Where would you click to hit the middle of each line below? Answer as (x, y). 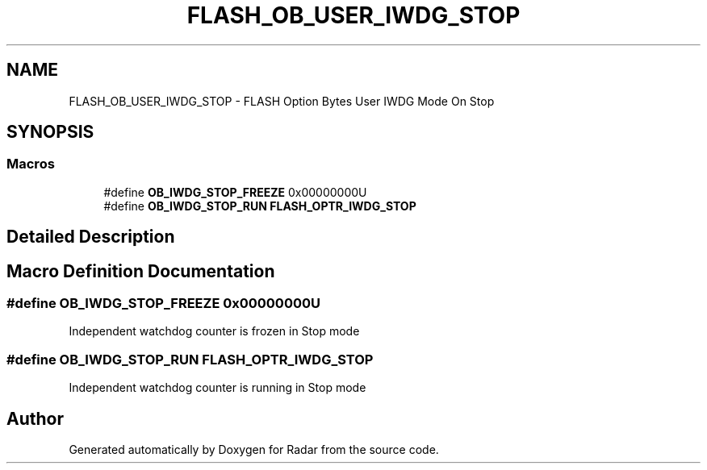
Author (35, 418)
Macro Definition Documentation (141, 271)
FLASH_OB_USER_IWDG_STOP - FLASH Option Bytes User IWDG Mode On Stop (282, 101)
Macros (31, 164)
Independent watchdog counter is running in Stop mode (218, 388)
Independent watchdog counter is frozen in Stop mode (214, 331)
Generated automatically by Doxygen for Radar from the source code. (254, 450)
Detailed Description (91, 237)
